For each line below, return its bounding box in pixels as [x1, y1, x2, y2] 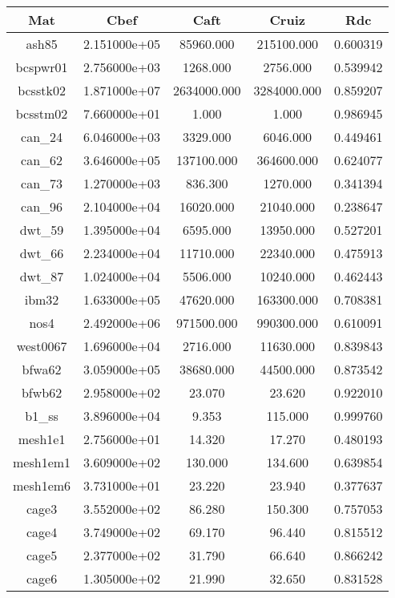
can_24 [21, 127, 63, 146]
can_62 [21, 151, 63, 169]
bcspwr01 [15, 58, 68, 76]
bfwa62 [22, 360, 62, 378]
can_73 [21, 174, 63, 192]
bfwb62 [21, 383, 62, 402]
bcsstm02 [15, 104, 68, 123]
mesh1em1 [13, 453, 71, 471]
